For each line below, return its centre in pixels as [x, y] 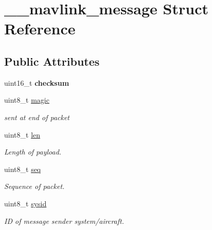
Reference [40, 28]
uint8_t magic [27, 100]
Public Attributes [52, 61]
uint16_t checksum [37, 82]
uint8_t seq [23, 169]
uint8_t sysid [25, 203]
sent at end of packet [37, 117]
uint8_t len [22, 134]
